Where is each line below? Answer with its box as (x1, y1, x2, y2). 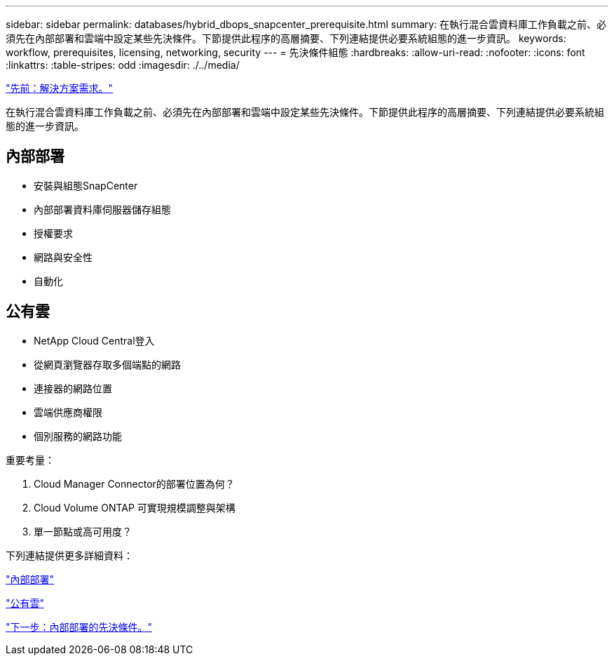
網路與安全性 (34, 251, 93, 263)
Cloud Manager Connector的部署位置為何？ (34, 477, 235, 490)
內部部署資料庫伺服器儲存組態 (34, 203, 171, 215)
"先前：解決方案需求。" (6, 82, 114, 94)
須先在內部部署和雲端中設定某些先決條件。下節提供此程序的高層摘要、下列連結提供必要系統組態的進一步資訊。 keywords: (6, 32, 566, 44)
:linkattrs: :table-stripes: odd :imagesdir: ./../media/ (6, 59, 240, 71)
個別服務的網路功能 (34, 429, 122, 442)
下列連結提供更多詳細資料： (6, 549, 133, 561)
